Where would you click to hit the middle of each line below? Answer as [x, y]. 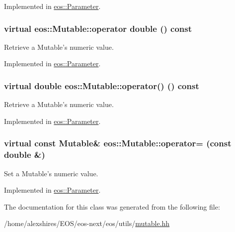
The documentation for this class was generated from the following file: [112, 206]
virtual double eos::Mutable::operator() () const [102, 85]
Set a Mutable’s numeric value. [51, 173]
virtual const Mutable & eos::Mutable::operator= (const [118, 143]
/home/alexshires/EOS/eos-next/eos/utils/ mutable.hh [87, 223]
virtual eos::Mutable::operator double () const [98, 28]
